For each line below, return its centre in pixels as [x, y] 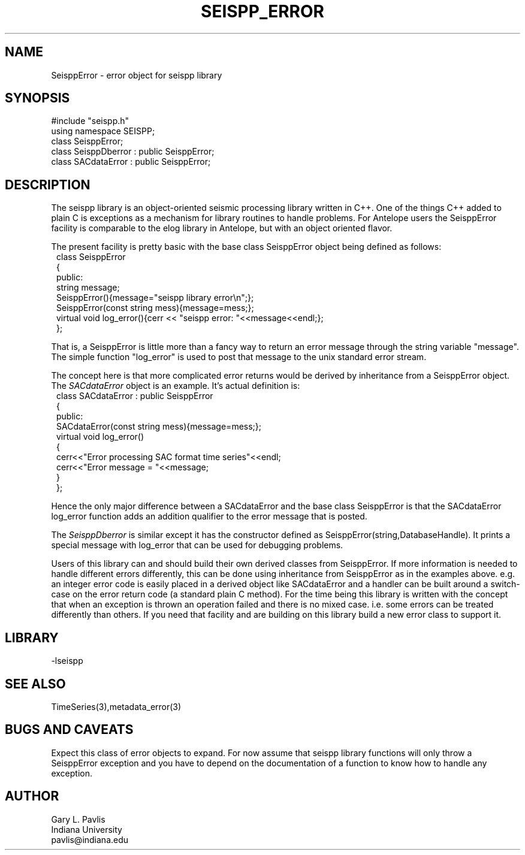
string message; [88, 288]
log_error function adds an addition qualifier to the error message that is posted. [209, 516]
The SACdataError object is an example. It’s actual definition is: [176, 386]
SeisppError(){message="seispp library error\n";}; [155, 298]
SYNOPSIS [37, 98]
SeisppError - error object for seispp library [137, 75]
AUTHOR [32, 796]
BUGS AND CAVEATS [69, 730]
